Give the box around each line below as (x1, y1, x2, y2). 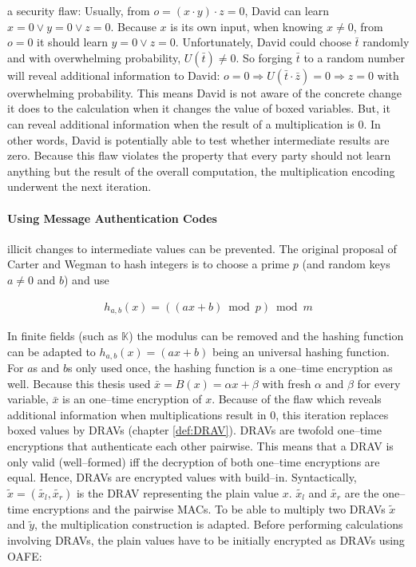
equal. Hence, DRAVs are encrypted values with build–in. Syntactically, (7, 469, 357, 486)
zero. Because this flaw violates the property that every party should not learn (7, 147, 391, 164)
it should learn (37, 34, 108, 50)
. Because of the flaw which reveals (212, 391, 382, 407)
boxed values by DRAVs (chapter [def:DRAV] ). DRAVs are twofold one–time (7, 422, 382, 438)
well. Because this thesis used (7, 375, 151, 391)
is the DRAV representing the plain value (76, 484, 279, 501)
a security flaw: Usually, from (7, 2, 150, 18)
